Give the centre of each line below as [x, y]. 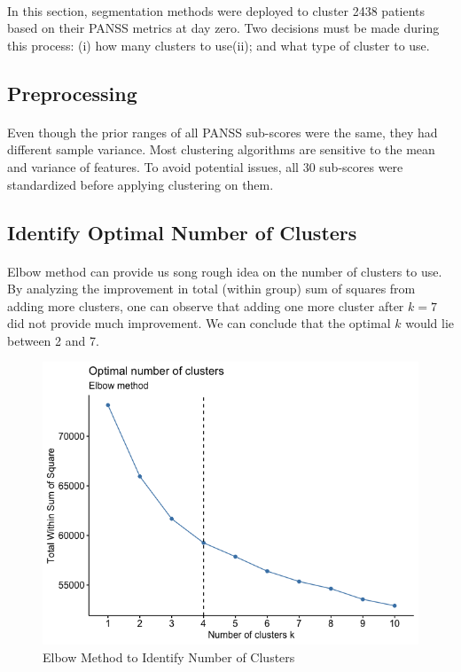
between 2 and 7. [53, 340]
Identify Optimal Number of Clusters [182, 232]
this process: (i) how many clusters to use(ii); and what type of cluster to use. [219, 45]
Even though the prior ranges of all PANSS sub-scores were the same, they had [223, 132]
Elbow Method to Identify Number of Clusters [169, 656]
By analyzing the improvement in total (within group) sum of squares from [211, 289]
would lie [430, 323]
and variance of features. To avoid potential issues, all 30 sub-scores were [205, 166]
